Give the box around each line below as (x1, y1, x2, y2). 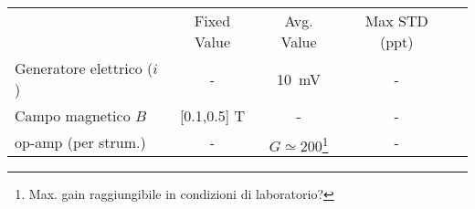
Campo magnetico (15, 105, 131, 126)
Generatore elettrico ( (15, 57, 153, 78)
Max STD (364, 10, 428, 31)
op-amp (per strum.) (15, 131, 146, 152)
